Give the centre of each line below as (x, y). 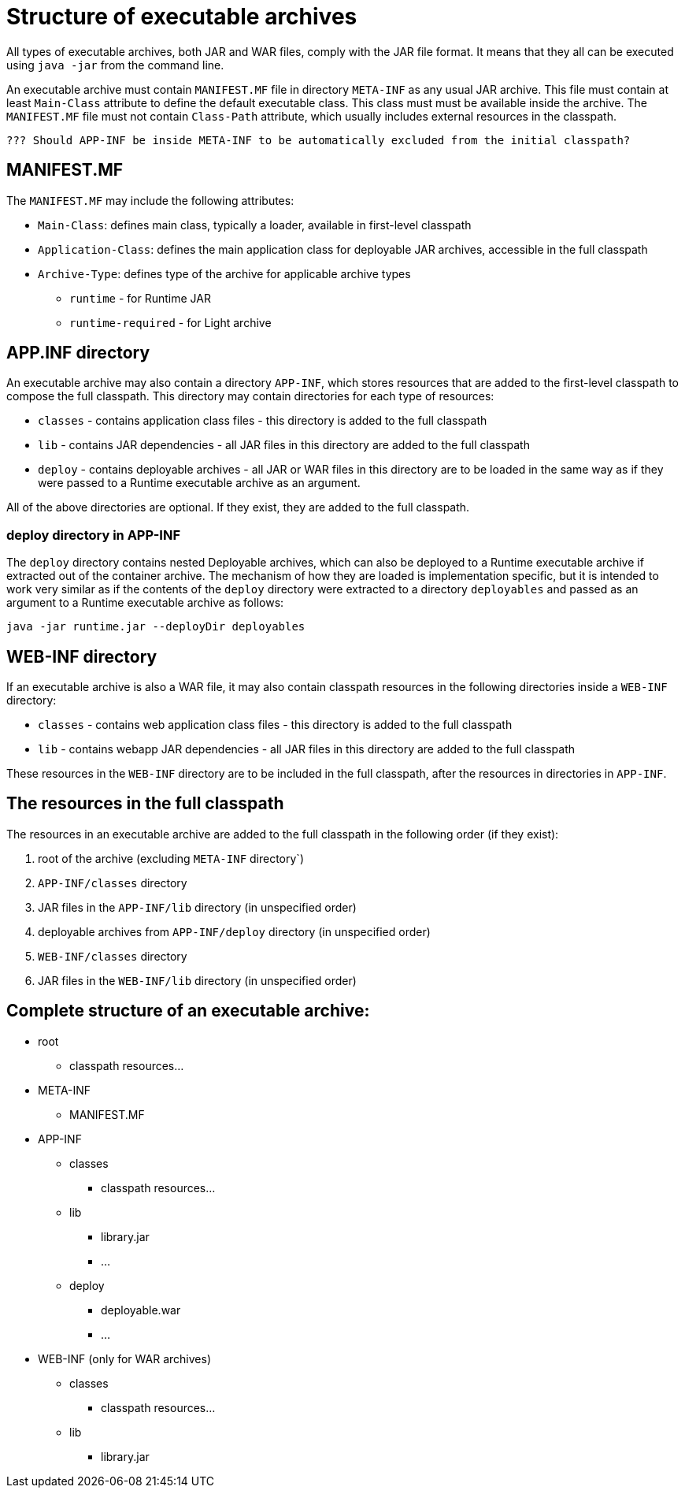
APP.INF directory (78, 353)
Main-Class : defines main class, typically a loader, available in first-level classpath (255, 225)
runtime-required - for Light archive (170, 322)
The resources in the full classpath (145, 804)
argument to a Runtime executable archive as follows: (145, 603)
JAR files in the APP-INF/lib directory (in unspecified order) (197, 907)
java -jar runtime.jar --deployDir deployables (156, 627)
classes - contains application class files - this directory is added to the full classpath (263, 421)
